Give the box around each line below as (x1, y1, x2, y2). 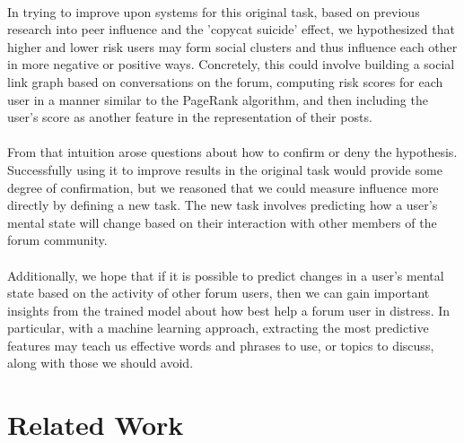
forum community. (7, 230, 108, 249)
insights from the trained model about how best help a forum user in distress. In (7, 300, 451, 319)
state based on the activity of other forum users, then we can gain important (7, 283, 430, 302)
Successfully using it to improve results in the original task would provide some (7, 160, 442, 178)
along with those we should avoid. (7, 353, 194, 372)
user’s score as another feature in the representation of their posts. (7, 108, 372, 126)
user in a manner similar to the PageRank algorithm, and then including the (7, 90, 428, 109)
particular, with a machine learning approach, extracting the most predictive (7, 318, 429, 337)
